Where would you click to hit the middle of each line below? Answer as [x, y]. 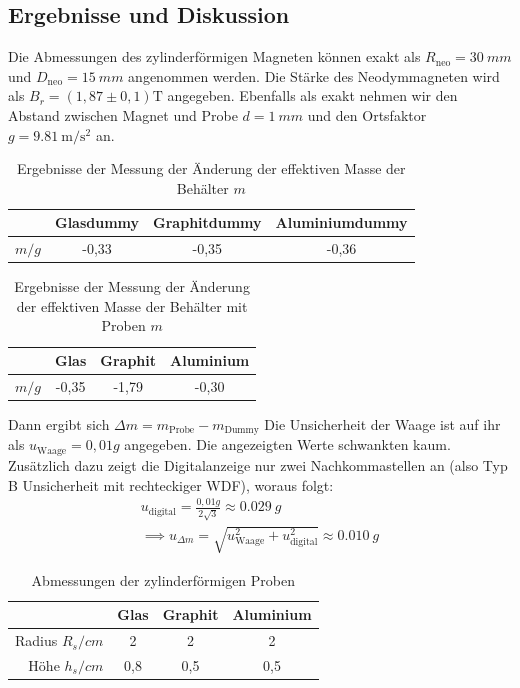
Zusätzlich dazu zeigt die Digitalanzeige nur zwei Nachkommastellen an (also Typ [258, 464]
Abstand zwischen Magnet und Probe [123, 114]
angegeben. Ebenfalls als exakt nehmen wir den [312, 95]
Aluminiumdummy [341, 222]
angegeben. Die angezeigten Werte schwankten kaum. [287, 444]
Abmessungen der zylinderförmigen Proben [163, 579]
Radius [36, 640]
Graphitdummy [207, 222]
